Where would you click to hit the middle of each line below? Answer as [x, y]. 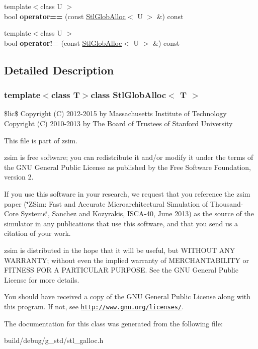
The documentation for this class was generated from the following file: [113, 323]
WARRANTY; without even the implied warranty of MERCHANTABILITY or [127, 260]
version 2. [19, 177]
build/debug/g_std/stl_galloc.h [54, 340]
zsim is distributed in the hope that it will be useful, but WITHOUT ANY [120, 250]
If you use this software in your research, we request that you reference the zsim [127, 193]
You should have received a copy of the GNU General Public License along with [127, 296]
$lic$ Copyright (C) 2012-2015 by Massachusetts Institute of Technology [115, 113]
